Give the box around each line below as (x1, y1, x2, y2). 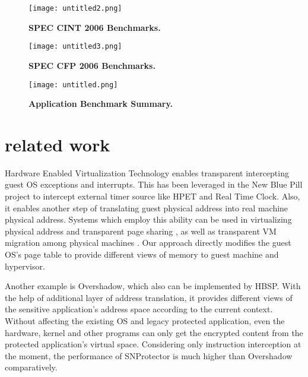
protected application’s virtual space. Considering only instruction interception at (5, 338, 301, 350)
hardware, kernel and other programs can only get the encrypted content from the (5, 326, 303, 338)
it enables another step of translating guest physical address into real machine (5, 201, 288, 214)
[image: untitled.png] (28, 80, 118, 89)
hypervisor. (5, 259, 45, 272)
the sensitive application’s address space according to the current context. (5, 303, 273, 315)
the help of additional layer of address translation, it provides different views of (5, 291, 293, 303)
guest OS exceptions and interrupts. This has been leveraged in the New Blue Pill (5, 178, 303, 191)
